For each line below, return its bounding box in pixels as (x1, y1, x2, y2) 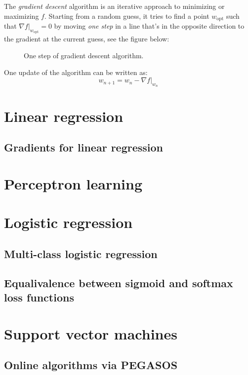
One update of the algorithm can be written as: (4, 67, 148, 77)
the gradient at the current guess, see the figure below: (4, 34, 169, 44)
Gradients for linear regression (4, 140, 164, 155)
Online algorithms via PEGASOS (4, 357, 178, 373)
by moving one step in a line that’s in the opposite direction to (54, 21, 245, 31)
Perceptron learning (4, 173, 143, 193)
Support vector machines (4, 323, 177, 343)
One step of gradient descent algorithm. (24, 50, 144, 61)
